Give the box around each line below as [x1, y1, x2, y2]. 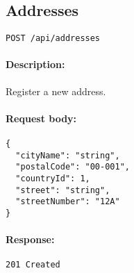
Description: [6, 57, 65, 72]
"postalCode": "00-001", [15, 162, 130, 172]
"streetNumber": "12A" [15, 197, 120, 207]
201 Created [6, 260, 60, 270]
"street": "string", [15, 185, 110, 195]
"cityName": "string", [15, 150, 120, 160]
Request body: [6, 110, 77, 125]
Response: [6, 232, 55, 247]
